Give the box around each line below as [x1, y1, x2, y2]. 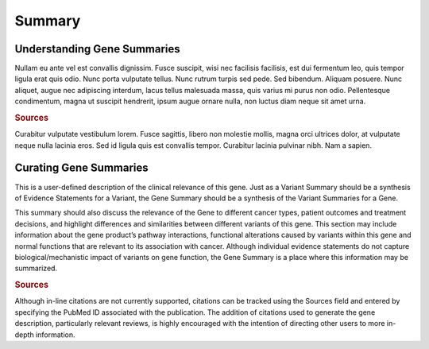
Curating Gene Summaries [14, 161, 149, 175]
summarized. [14, 263, 58, 273]
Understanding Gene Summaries [14, 42, 180, 56]
